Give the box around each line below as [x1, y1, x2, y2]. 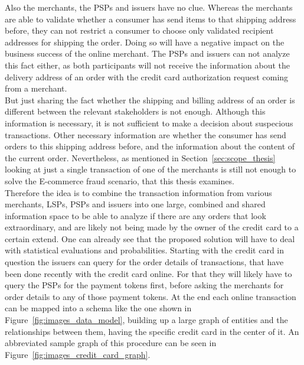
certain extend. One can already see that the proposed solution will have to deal [5, 232, 295, 245]
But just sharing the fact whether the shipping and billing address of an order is [5, 93, 295, 106]
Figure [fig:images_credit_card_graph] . [5, 348, 151, 360]
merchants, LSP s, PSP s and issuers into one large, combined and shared [5, 198, 266, 210]
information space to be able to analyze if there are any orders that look [5, 209, 266, 221]
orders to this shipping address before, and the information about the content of [5, 140, 295, 152]
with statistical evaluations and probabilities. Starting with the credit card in [5, 244, 285, 256]
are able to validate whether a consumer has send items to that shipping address [5, 12, 296, 25]
